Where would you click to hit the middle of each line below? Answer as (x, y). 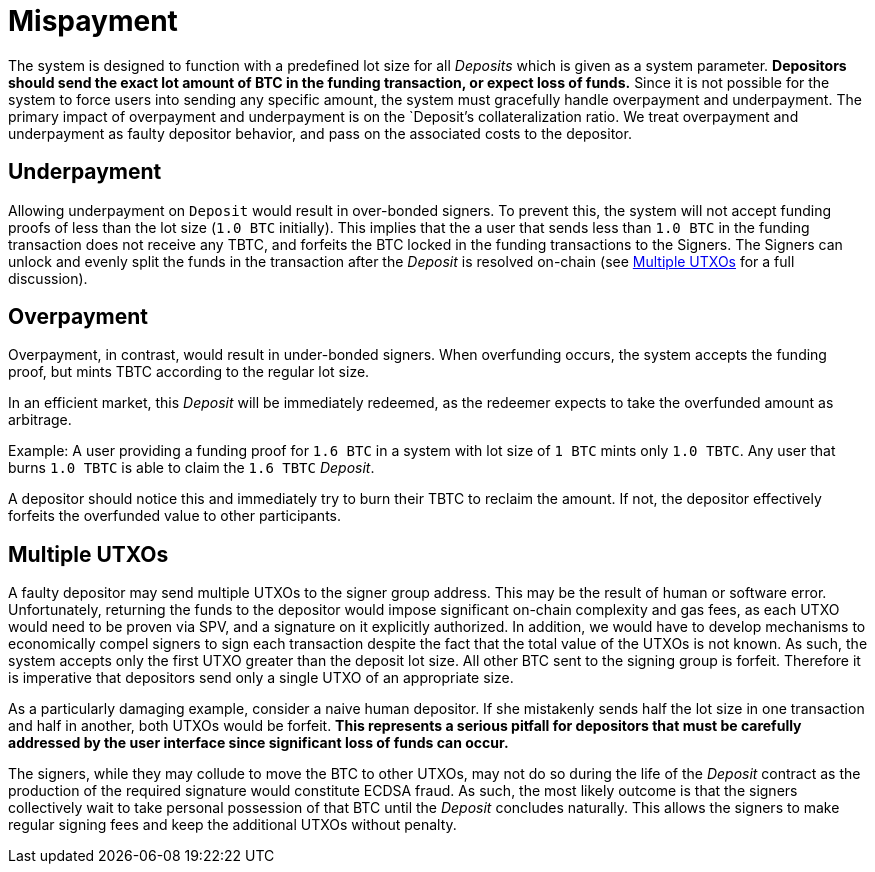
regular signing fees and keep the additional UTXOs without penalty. (232, 825)
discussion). (48, 278)
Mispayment (93, 21)
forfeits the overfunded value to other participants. (175, 516)
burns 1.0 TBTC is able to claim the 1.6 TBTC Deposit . (191, 468)
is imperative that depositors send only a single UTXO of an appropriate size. (261, 678)
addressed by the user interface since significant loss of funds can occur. (258, 743)
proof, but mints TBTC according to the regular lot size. (189, 372)
